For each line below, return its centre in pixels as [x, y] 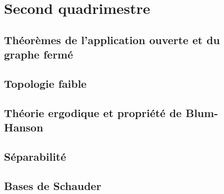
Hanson [24, 127]
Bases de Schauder [53, 185]
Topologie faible [45, 83]
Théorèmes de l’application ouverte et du [112, 39]
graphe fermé [39, 54]
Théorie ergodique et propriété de [93, 112]
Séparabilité [35, 156]
